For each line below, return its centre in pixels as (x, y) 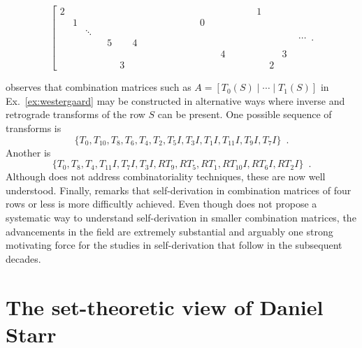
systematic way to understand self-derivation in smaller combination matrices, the (181, 217)
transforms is (34, 128)
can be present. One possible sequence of (245, 114)
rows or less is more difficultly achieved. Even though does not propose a (161, 204)
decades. (23, 258)
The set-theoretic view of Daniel (165, 306)
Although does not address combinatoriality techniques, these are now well (166, 176)
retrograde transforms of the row (75, 114)
